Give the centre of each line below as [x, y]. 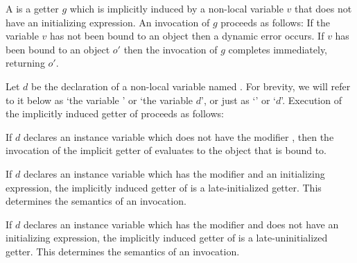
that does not [323, 8]
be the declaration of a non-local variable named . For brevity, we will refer [191, 86]
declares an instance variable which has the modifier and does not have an [181, 224]
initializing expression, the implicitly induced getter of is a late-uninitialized [167, 238]
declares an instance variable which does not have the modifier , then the [178, 136]
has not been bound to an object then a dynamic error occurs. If [187, 36]
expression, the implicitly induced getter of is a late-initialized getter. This [164, 187]
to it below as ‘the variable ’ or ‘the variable [99, 100]
